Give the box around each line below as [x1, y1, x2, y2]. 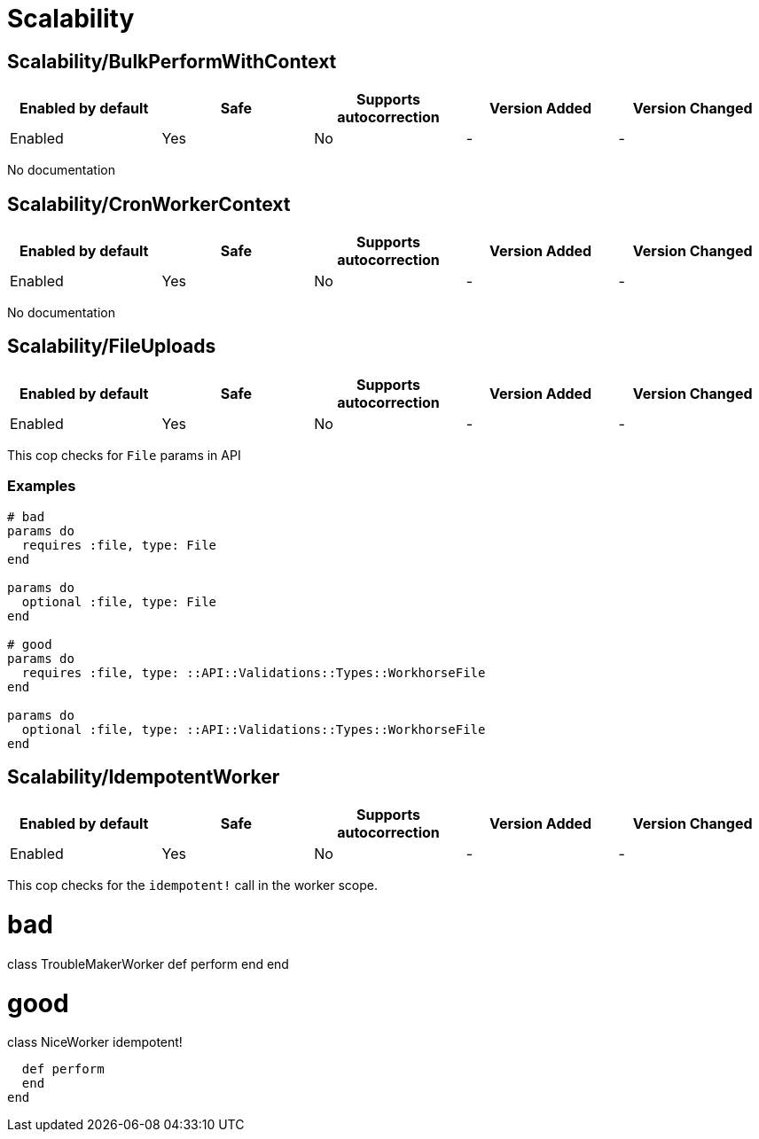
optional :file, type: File [21, 594, 217, 609]
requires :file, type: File [21, 537, 217, 552]
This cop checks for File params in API [7, 447, 241, 463]
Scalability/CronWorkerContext [7, 192, 291, 215]
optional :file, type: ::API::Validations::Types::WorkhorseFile [21, 722, 486, 737]
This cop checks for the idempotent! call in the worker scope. [7, 878, 379, 893]
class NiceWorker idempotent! [7, 1034, 183, 1050]
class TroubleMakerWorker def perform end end [7, 956, 289, 971]
